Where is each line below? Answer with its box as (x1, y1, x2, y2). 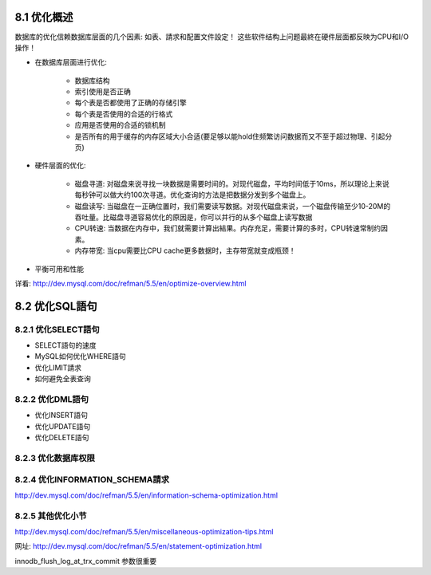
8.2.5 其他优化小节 (14, 510, 87, 522)
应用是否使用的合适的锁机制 (74, 120, 166, 130)
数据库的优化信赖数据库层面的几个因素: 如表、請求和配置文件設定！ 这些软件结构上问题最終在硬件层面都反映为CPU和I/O (14, 32, 409, 41)
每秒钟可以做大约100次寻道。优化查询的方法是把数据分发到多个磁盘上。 (74, 190, 310, 199)
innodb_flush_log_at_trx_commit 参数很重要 (14, 556, 157, 565)
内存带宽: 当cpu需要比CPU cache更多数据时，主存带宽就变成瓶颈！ (74, 246, 296, 255)
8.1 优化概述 (14, 10, 73, 24)
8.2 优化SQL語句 (14, 299, 97, 313)
